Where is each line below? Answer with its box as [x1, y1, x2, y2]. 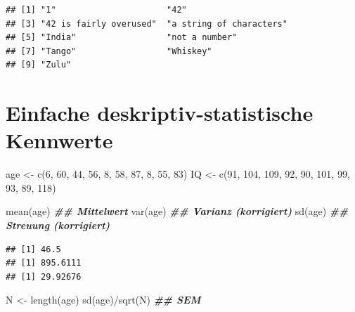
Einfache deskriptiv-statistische [6, 98, 314, 127]
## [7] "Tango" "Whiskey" [6, 46, 212, 56]
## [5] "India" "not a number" [6, 32, 238, 43]
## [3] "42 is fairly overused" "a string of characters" [6, 18, 288, 29]
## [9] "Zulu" [6, 60, 72, 70]
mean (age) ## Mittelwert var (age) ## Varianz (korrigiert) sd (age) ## [6, 204, 349, 219]
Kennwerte [6, 126, 113, 155]
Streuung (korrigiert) [6, 218, 110, 233]
